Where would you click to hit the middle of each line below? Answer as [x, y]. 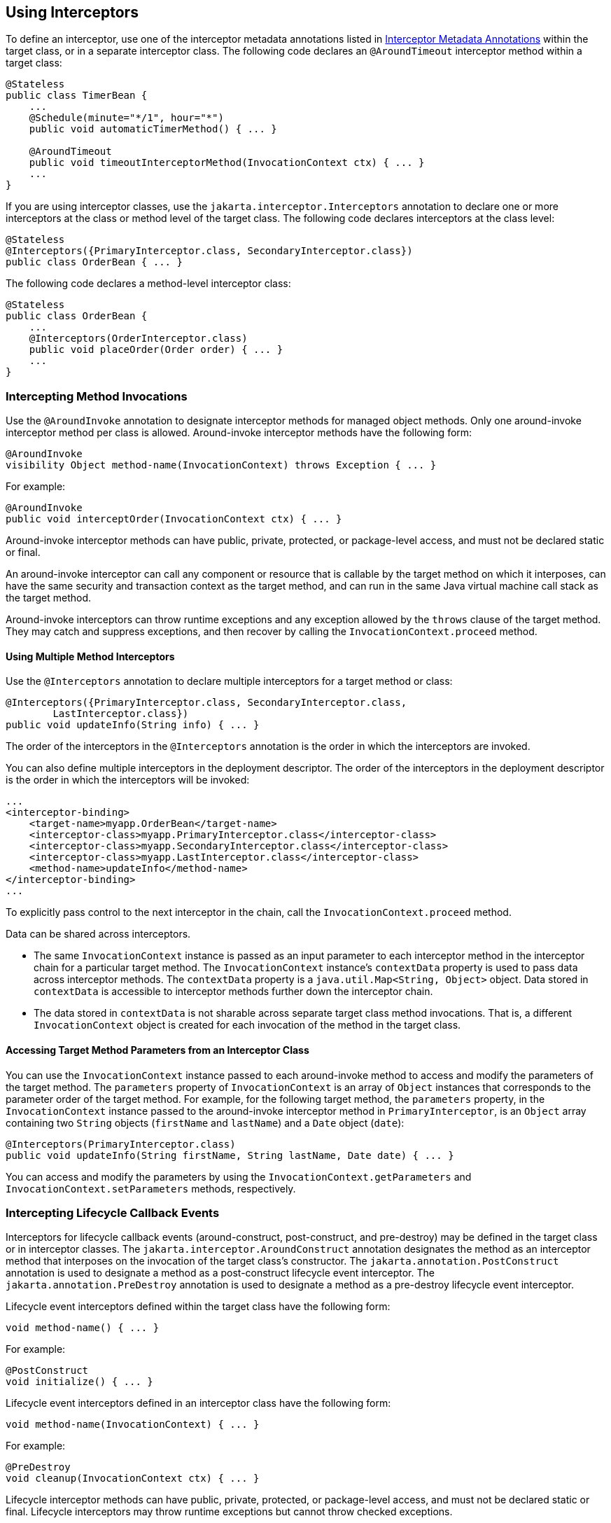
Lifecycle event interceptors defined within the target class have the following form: [198, 1307]
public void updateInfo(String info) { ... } [133, 725]
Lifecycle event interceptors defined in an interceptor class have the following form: [198, 1403]
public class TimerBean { [77, 96]
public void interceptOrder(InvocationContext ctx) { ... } [174, 519]
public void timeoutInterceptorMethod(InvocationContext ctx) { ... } [227, 163]
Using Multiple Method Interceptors [90, 656]
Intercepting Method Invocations [97, 396]
